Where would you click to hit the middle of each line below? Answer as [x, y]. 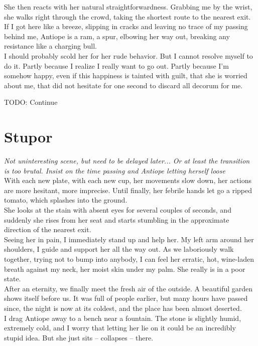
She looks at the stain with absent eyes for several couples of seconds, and [118, 210]
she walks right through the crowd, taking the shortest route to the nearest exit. [127, 16]
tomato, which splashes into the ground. [66, 200]
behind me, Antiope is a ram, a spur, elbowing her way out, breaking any [117, 36]
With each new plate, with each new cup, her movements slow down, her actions [128, 180]
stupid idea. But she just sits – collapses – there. [79, 337]
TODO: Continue [31, 102]
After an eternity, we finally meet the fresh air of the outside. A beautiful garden [128, 288]
